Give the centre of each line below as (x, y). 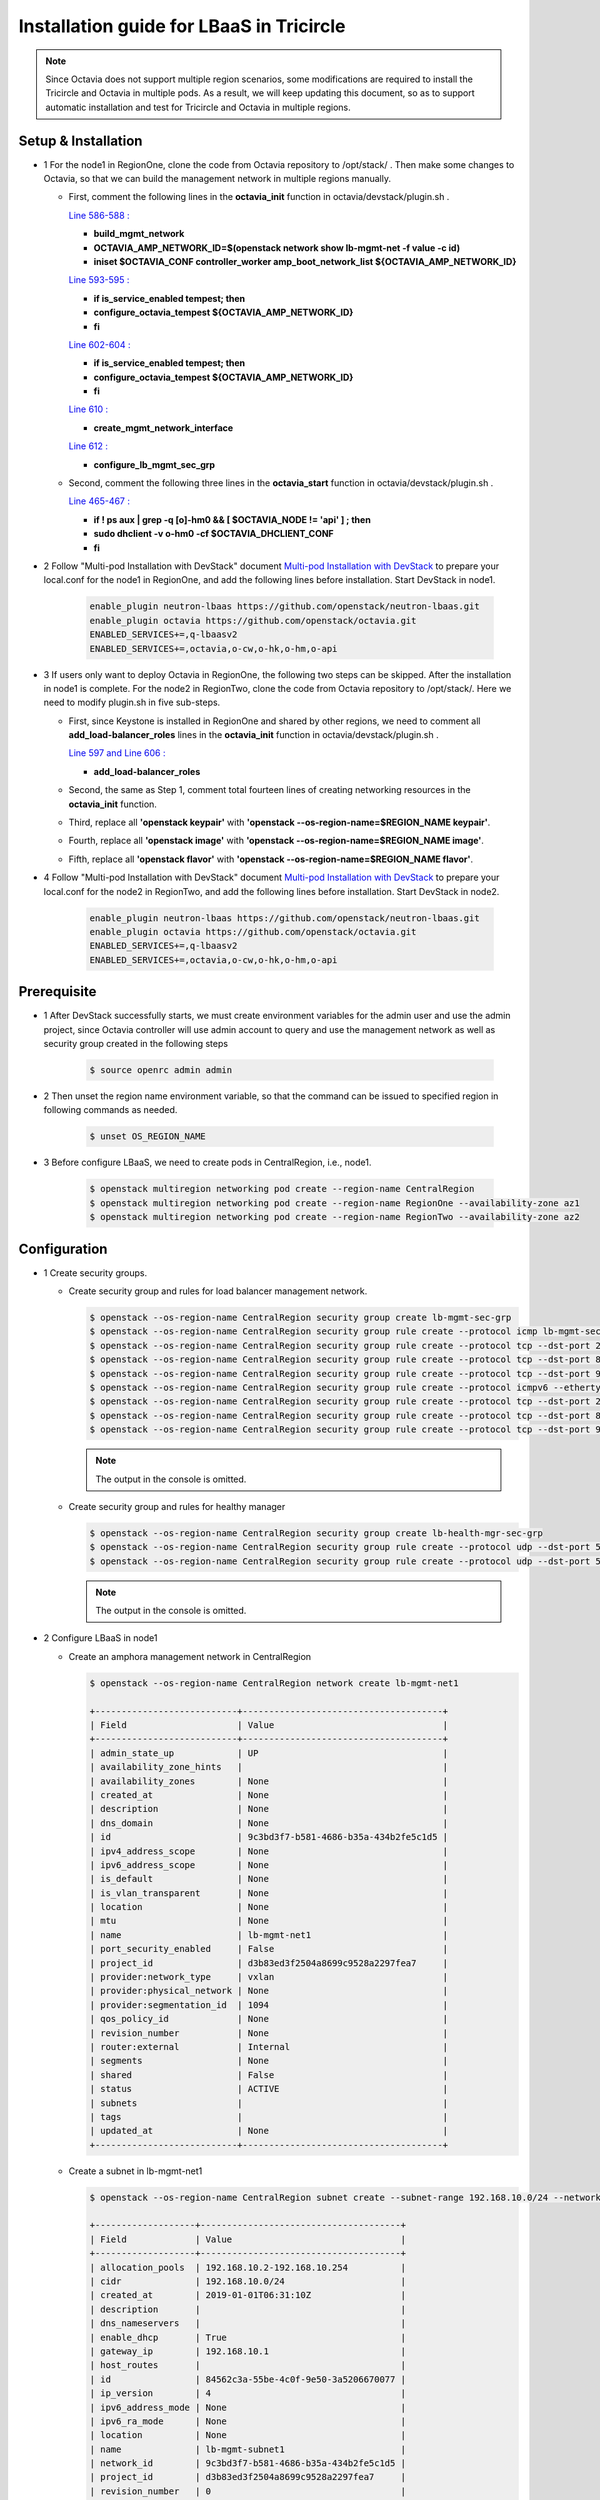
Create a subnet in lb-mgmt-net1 (135, 2171)
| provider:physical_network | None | (269, 1991)
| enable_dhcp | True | (248, 2337)
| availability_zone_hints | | (269, 1767)
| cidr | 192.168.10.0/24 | (248, 2281)
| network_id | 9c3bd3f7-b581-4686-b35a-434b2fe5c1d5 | (248, 2463)
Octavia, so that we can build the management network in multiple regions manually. (217, 179)
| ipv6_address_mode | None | (248, 2407)
